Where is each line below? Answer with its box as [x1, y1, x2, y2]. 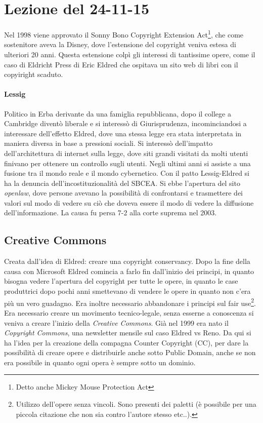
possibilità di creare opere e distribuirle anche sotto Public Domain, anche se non [4, 347, 256, 358]
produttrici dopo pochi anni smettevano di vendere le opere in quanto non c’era [4, 286, 251, 296]
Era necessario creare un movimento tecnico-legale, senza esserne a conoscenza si [4, 307, 254, 318]
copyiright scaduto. [4, 69, 63, 80]
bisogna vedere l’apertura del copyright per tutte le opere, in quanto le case [4, 276, 238, 286]
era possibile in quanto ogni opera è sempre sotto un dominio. [4, 357, 196, 367]
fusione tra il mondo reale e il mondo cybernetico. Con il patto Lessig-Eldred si [4, 168, 250, 178]
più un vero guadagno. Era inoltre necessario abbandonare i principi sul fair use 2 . [4, 296, 256, 308]
